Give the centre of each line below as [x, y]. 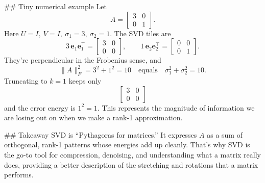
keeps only [85, 81]
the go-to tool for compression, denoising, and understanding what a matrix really [132, 155]
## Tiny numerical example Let [55, 6]
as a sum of [225, 134]
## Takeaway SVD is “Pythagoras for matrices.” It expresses [101, 134]
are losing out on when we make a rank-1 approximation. [93, 117]
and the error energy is [40, 107]
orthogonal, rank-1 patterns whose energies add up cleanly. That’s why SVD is [127, 145]
